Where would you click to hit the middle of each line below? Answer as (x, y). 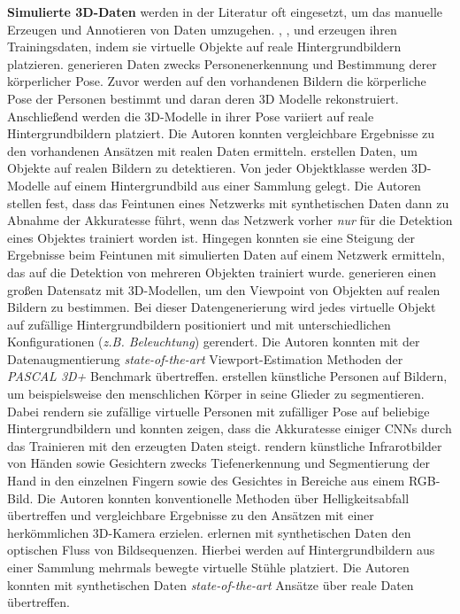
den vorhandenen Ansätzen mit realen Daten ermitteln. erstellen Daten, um (212, 150)
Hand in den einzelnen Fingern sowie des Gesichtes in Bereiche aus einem (206, 481)
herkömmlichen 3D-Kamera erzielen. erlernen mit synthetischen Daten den (209, 532)
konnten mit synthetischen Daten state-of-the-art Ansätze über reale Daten (211, 584)
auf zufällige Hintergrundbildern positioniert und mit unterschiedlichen (199, 324)
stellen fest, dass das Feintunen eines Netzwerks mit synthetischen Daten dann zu (228, 202)
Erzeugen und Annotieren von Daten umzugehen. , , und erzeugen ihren (202, 29)
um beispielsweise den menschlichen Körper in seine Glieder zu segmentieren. (216, 394)
